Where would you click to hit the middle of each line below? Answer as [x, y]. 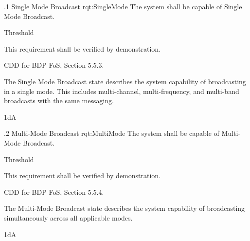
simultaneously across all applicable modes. [68, 217]
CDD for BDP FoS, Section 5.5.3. [54, 65]
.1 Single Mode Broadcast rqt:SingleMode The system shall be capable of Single [123, 6]
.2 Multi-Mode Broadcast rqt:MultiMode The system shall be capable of [112, 133]
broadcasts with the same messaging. [59, 101]
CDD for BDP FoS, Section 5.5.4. [54, 192]
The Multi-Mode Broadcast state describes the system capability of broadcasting [125, 208]
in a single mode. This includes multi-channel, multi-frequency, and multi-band [122, 91]
